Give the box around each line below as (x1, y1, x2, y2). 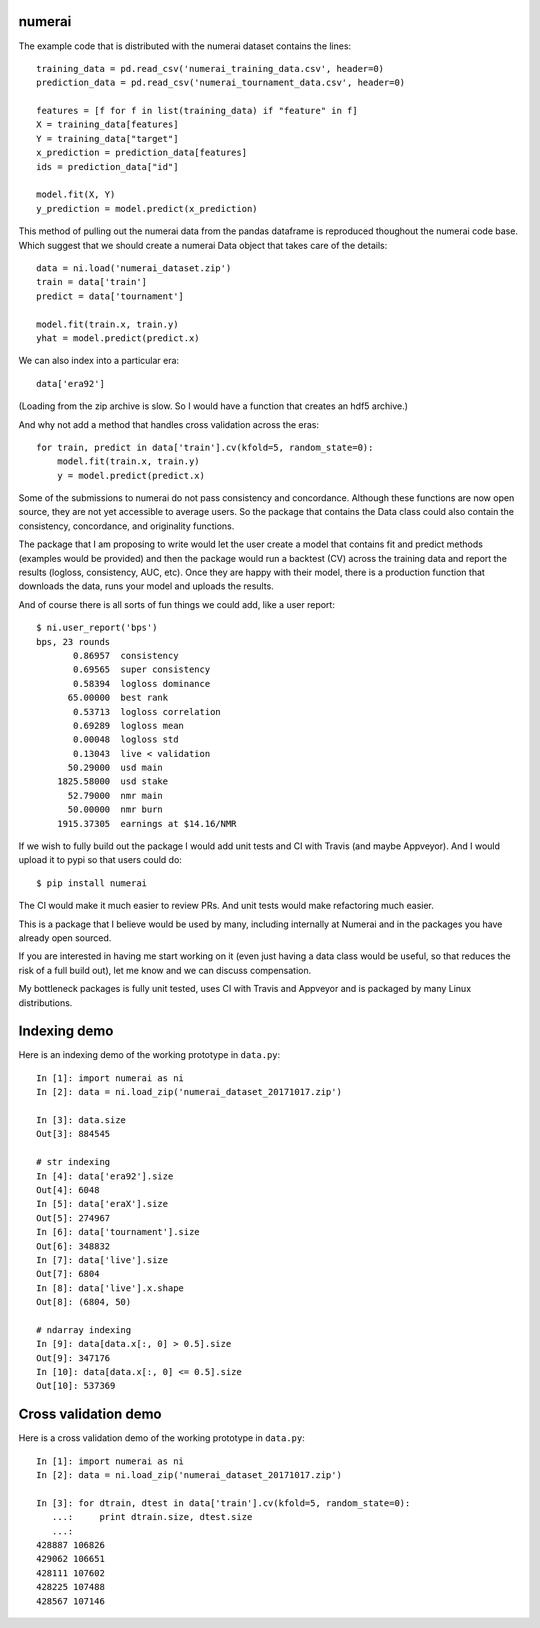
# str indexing (36, 1156, 111, 1168)
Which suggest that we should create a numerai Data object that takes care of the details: (18, 239, 388, 251)
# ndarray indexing (36, 1324, 132, 1335)
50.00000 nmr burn (67, 804, 164, 815)
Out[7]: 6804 (36, 1268, 100, 1280)
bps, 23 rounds (36, 636, 111, 647)
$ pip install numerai (36, 877, 148, 889)
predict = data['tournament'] (36, 290, 185, 302)
